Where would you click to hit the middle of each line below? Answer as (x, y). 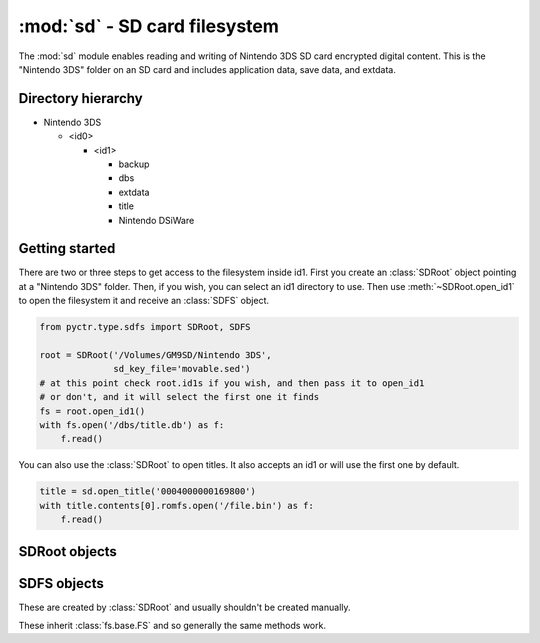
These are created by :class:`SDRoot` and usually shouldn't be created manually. (184, 607)
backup (134, 164)
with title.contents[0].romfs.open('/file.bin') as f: (176, 505)
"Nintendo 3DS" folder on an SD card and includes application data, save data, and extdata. (207, 69)
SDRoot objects (67, 551)
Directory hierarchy (81, 98)
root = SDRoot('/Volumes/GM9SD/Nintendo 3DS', (155, 355)
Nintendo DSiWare (156, 220)
